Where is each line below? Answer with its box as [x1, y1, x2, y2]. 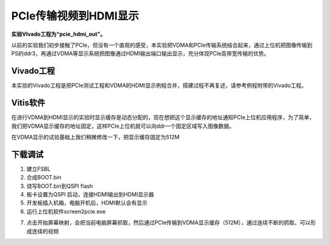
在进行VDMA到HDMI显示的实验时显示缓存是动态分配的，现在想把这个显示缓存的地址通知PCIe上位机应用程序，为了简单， [11, 114, 315, 121]
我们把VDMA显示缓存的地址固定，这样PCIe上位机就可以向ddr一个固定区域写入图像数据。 [11, 122, 235, 129]
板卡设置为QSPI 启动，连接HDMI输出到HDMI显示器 [26, 191, 155, 198]
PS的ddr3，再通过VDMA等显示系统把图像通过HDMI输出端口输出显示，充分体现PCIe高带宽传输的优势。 [11, 50, 270, 57]
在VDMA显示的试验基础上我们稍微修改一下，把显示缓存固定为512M [11, 133, 180, 140]
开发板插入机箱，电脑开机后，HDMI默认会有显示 [26, 199, 147, 207]
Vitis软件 [11, 98, 46, 108]
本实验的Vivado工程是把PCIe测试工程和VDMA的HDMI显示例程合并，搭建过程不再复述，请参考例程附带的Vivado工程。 [11, 82, 307, 89]
